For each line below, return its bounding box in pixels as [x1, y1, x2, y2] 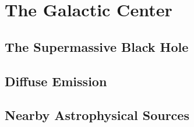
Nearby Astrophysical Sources [5, 106, 189, 124]
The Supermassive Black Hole [5, 37, 189, 55]
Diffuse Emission [5, 72, 107, 90]
